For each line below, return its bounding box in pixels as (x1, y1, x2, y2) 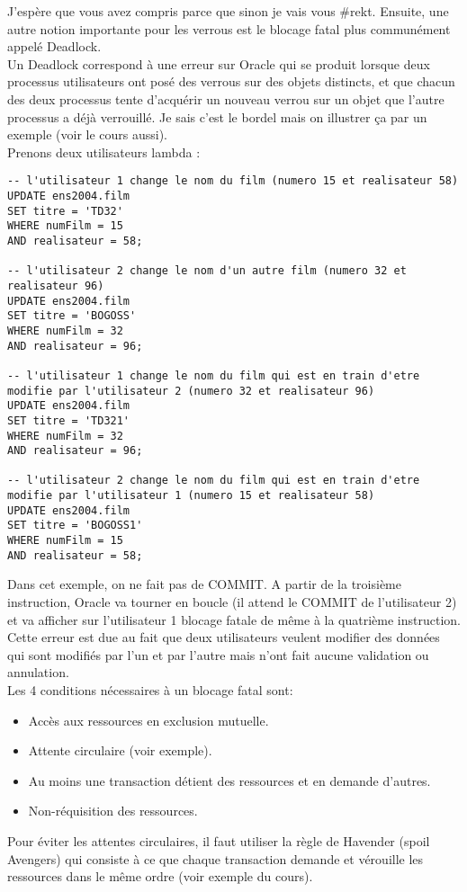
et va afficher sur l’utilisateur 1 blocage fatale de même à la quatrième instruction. (7, 610, 461, 629)
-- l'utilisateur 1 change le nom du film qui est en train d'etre (7, 369, 420, 382)
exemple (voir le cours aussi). (7, 125, 168, 144)
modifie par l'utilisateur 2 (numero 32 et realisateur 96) (7, 384, 375, 397)
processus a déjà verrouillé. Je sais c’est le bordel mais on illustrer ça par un (7, 107, 427, 126)
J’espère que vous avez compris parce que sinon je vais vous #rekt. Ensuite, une (7, 2, 449, 20)
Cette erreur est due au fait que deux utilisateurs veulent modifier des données (7, 628, 440, 647)
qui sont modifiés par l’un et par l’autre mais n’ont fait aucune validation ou (7, 645, 429, 664)
